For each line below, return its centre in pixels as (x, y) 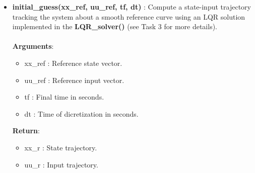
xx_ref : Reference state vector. (73, 63)
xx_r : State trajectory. (61, 147)
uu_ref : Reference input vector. (74, 80)
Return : (26, 131)
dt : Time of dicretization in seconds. (81, 113)
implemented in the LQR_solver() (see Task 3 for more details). (115, 26)
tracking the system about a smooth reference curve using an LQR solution (129, 16)
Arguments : (33, 46)
